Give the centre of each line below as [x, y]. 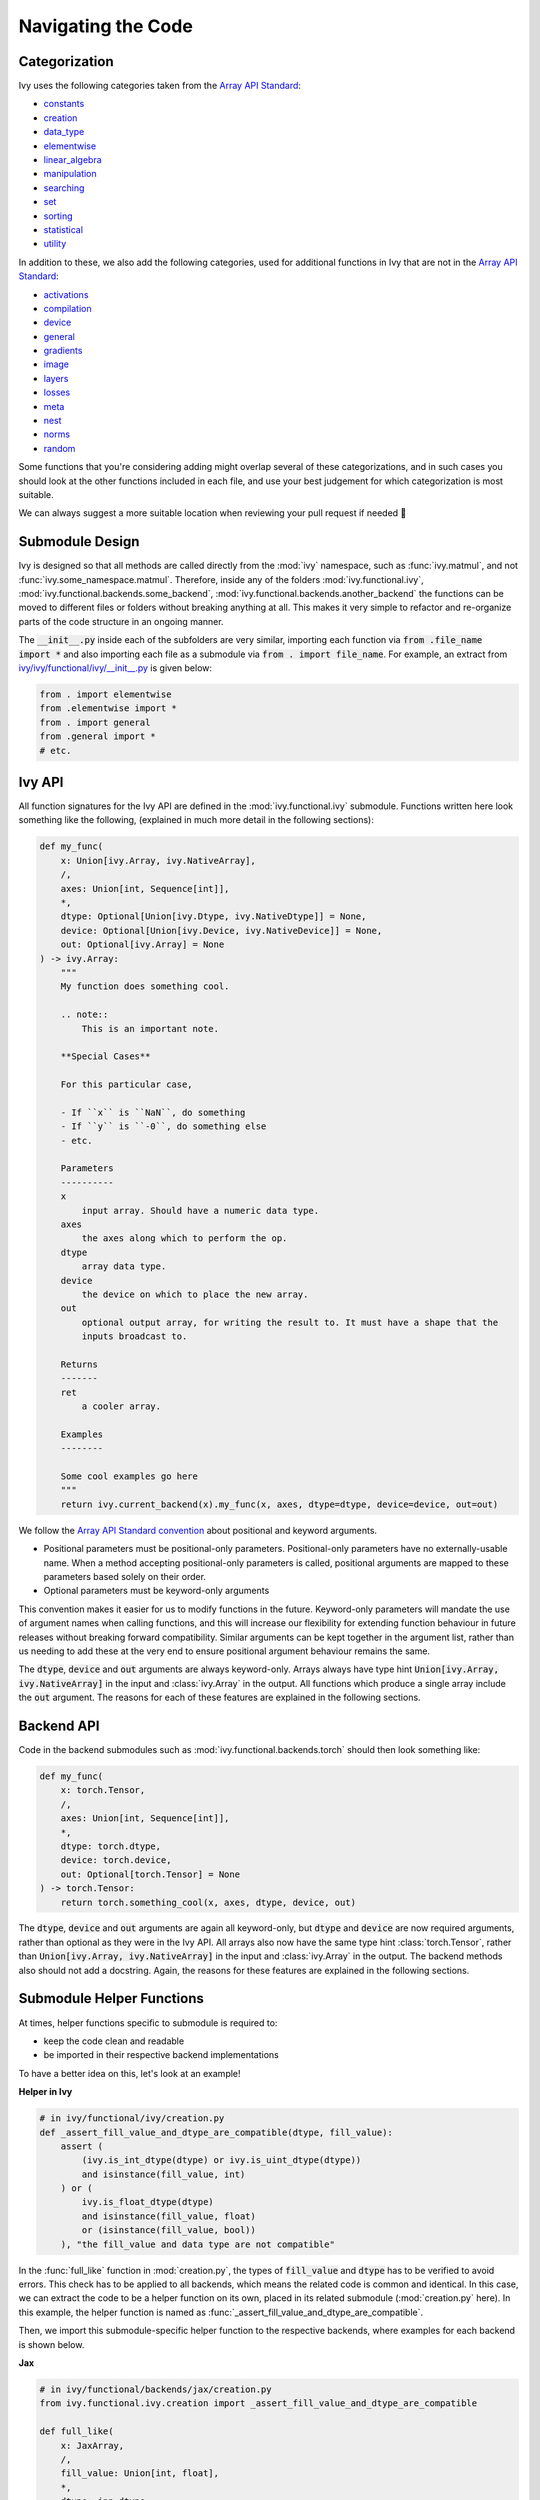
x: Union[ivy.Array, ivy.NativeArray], [158, 860]
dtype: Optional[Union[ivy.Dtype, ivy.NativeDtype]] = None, [213, 916]
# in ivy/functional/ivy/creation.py [132, 2118]
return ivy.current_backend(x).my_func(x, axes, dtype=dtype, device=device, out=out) [279, 1504]
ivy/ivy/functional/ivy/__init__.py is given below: [115, 668]
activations [66, 294]
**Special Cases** [105, 1056]
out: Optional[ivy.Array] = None [142, 944]
